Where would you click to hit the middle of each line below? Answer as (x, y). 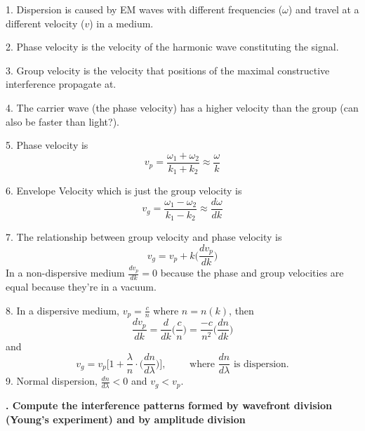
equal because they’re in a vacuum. (81, 286)
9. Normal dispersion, (52, 381)
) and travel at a (324, 9)
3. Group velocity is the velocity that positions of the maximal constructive (168, 70)
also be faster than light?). (62, 121)
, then (241, 310)
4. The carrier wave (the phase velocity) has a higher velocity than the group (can (182, 107)
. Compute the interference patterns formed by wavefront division (169, 405)
